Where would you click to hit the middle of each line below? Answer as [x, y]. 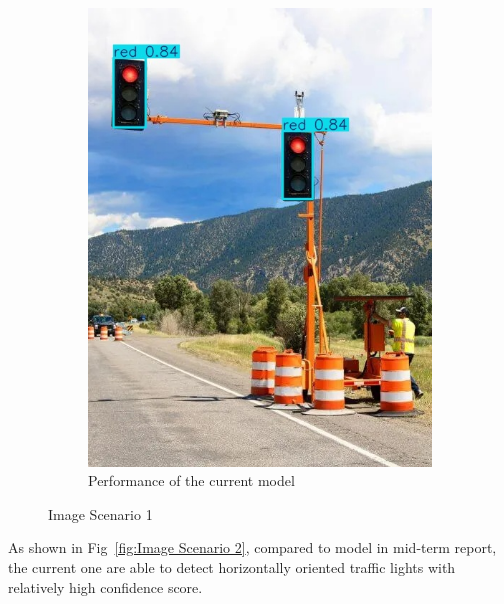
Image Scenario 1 [100, 513]
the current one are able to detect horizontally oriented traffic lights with [232, 567]
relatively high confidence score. [105, 586]
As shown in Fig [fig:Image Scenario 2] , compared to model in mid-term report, [252, 547]
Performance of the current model [191, 480]
